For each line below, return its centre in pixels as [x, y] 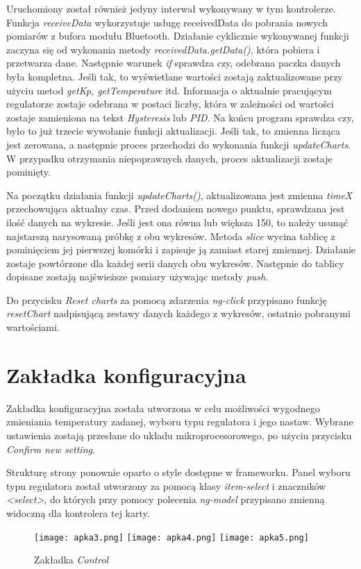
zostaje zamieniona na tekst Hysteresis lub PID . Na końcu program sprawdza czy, [180, 117]
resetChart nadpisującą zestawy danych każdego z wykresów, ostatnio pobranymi [178, 313]
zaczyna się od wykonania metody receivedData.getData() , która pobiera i [163, 49]
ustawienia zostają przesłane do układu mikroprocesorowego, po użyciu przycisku [179, 435]
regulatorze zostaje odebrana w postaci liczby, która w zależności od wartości [170, 104]
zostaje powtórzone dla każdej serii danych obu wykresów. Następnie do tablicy [175, 263]
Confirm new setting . [51, 449]
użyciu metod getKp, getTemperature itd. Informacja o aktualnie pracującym [169, 90]
